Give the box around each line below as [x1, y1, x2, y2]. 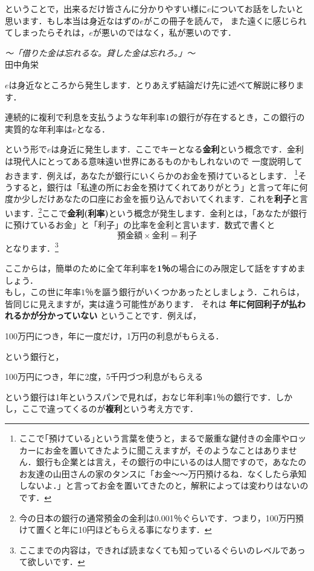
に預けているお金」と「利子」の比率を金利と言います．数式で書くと [5, 218, 275, 231]
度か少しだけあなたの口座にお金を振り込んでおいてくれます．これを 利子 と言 [5, 192, 308, 205]
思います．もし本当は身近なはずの [5, 14, 140, 27]
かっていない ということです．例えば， [46, 309, 201, 322]
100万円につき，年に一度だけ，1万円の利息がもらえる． [5, 330, 224, 342]
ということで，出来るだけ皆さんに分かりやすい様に [5, 2, 208, 15]
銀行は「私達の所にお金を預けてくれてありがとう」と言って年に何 [46, 180, 308, 193]
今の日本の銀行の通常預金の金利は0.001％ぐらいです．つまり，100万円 [19, 511, 295, 524]
